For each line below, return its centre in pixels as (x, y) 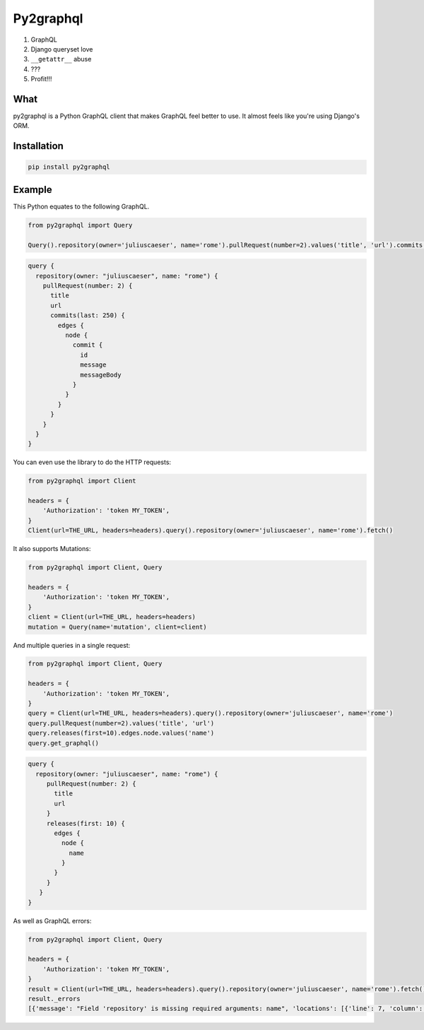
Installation (38, 146)
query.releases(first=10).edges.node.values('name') (121, 733)
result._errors (54, 999)
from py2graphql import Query (80, 225)
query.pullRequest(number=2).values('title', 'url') (121, 723)
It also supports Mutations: (52, 549)
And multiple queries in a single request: (72, 645)
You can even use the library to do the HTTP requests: (92, 462)
